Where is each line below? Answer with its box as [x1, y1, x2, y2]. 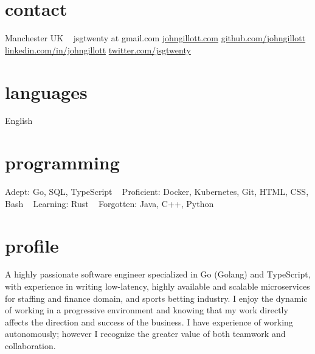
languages [5, 79, 88, 104]
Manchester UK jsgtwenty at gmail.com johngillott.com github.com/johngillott [5, 32, 306, 44]
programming [5, 150, 120, 175]
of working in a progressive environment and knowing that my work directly [5, 304, 288, 316]
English [5, 114, 33, 127]
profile [5, 233, 59, 257]
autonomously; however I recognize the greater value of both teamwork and [5, 327, 286, 340]
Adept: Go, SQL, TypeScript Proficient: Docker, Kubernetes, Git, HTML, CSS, [5, 185, 309, 198]
